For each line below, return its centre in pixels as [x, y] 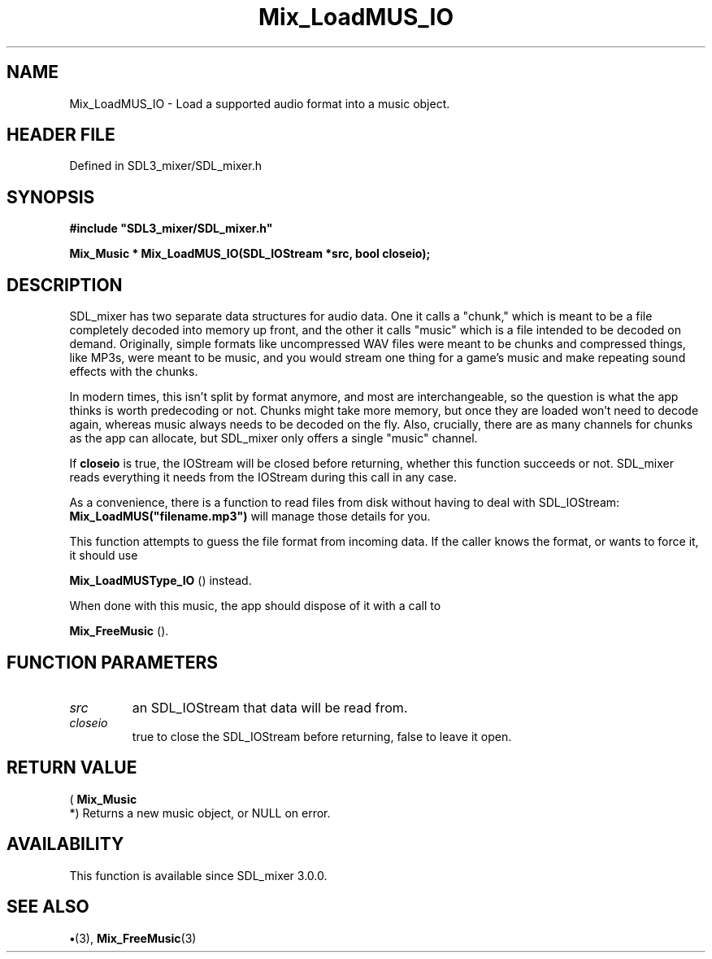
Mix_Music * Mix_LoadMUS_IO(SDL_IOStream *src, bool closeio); [250, 254]
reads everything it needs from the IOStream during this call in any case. [263, 477]
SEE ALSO [48, 907]
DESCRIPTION [65, 285]
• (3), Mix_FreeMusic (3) [133, 938]
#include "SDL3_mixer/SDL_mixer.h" [171, 229]
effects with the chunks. [134, 372]
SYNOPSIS [51, 197]
